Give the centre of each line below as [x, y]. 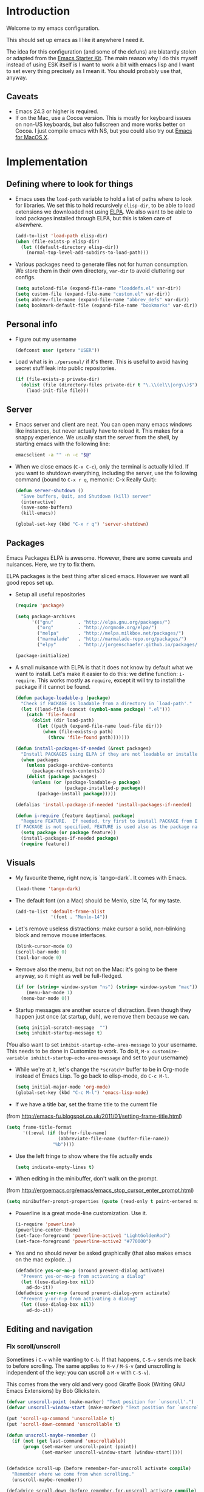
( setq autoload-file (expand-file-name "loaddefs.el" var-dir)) [98, 288]
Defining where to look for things [70, 184]
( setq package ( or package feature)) [69, 833]
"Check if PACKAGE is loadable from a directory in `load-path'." [107, 703]
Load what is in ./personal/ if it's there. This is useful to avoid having [102, 362]
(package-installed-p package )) [105, 788]
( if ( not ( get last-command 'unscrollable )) [69, 1441]
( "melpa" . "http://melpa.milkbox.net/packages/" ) [110, 633]
